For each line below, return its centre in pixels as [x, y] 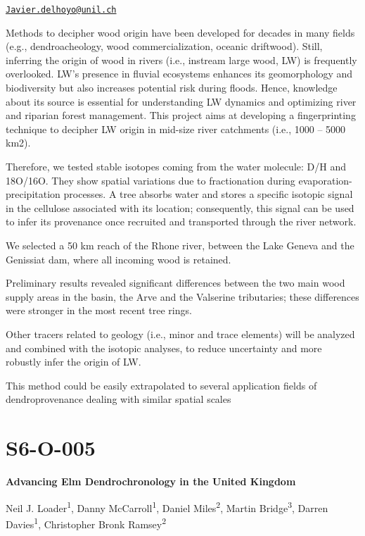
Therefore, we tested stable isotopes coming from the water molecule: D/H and [176, 166]
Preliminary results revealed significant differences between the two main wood [175, 283]
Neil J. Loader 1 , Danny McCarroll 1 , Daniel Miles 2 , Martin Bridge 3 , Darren [167, 506]
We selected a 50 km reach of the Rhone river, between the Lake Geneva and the [180, 245]
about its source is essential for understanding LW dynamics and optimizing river [181, 101]
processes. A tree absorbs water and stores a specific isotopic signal [208, 194]
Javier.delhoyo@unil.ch [61, 10]
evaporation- [325, 180]
